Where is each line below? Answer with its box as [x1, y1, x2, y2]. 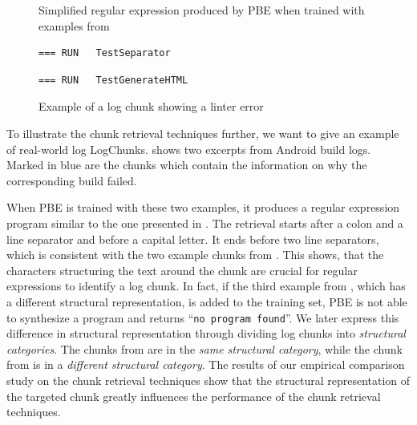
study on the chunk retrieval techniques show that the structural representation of [6, 371, 411, 388]
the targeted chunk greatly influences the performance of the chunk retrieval [6, 387, 381, 404]
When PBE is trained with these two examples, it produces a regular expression [6, 199, 400, 216]
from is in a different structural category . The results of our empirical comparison [6, 356, 405, 373]
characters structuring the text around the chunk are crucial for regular [6, 261, 358, 278]
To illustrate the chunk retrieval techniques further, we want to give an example [6, 124, 399, 141]
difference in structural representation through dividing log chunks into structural [6, 325, 406, 342]
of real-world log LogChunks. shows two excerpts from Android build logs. [6, 140, 371, 157]
